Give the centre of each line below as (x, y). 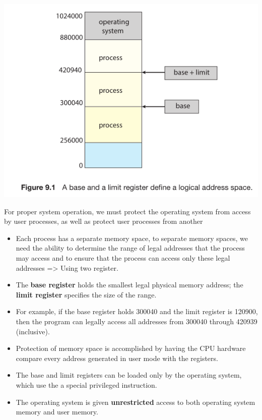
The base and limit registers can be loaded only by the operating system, (129, 375)
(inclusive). (33, 331)
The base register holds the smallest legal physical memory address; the (129, 285)
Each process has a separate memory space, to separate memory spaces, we (132, 238)
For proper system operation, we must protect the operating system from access (127, 211)
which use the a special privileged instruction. (86, 385)
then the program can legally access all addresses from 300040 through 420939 (137, 321)
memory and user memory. (57, 412)
